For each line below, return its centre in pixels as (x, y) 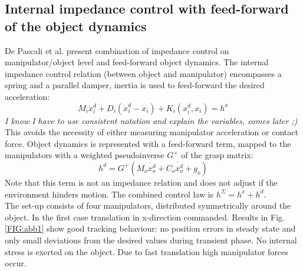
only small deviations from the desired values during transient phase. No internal (151, 240)
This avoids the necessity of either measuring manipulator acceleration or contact (151, 132)
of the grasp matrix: (217, 155)
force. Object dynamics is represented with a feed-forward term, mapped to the (148, 143)
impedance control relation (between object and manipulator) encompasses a (143, 73)
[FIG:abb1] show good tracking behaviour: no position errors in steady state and (150, 228)
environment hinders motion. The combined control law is (109, 194)
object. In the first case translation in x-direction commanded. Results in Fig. (145, 217)
